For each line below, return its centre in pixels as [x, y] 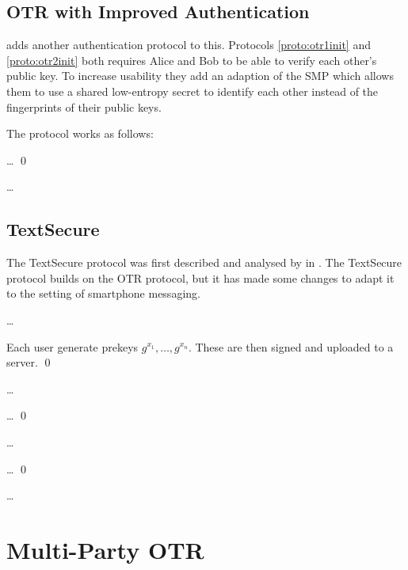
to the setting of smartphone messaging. [103, 293]
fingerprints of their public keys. [84, 106]
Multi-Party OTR [105, 549]
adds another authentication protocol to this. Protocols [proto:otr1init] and [189, 45]
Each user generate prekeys [72, 346]
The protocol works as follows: [80, 133]
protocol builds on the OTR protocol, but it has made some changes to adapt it [200, 277]
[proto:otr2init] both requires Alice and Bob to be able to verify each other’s [192, 60]
